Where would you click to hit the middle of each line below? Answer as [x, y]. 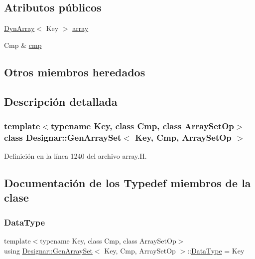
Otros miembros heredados [75, 72]
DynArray [19, 28]
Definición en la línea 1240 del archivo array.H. [75, 156]
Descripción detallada [61, 101]
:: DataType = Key [216, 250]
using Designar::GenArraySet [48, 250]
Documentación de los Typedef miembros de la [127, 183]
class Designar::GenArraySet [63, 137]
